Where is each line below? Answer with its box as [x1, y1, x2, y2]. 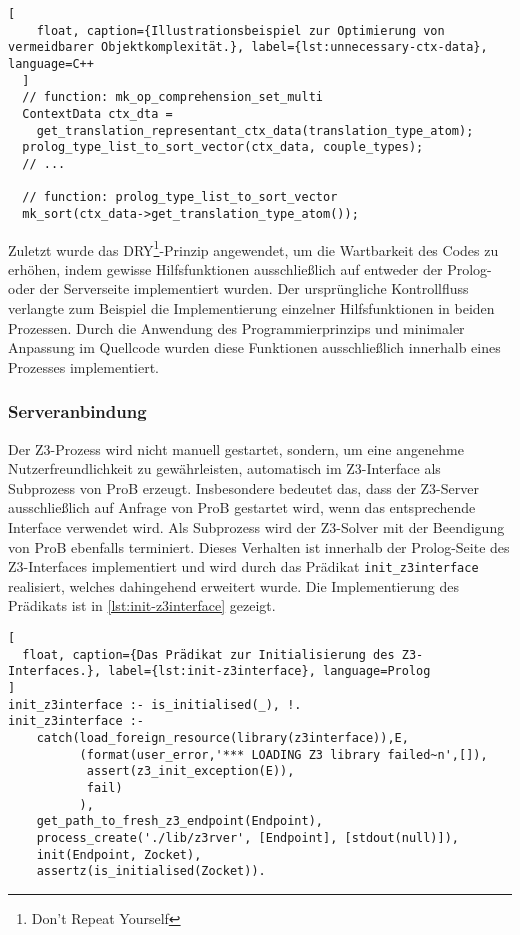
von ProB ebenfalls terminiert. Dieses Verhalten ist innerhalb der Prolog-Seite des [8, 536, 510, 557]
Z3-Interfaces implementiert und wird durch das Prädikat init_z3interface [8, 556, 479, 577]
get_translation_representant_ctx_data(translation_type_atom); [36, 123, 474, 138]
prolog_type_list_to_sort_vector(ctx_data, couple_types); [22, 140, 424, 155]
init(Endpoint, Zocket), [36, 847, 202, 862]
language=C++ [8, 56, 94, 71]
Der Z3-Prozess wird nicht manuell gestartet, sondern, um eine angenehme [8, 438, 464, 459]
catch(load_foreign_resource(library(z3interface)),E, [36, 730, 409, 745]
